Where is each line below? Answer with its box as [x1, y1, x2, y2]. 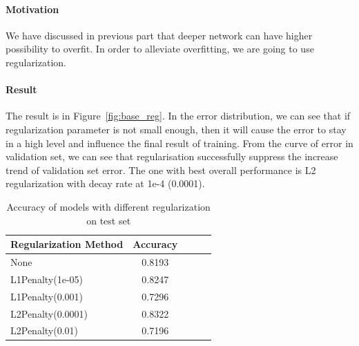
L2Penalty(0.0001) [10, 306, 88, 320]
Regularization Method [10, 237, 124, 251]
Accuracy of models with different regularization [6, 199, 211, 213]
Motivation [6, 1, 59, 16]
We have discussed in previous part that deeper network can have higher [6, 28, 313, 42]
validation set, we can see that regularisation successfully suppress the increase [6, 149, 338, 164]
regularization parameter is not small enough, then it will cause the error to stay [6, 122, 347, 136]
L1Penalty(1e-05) [10, 271, 83, 286]
